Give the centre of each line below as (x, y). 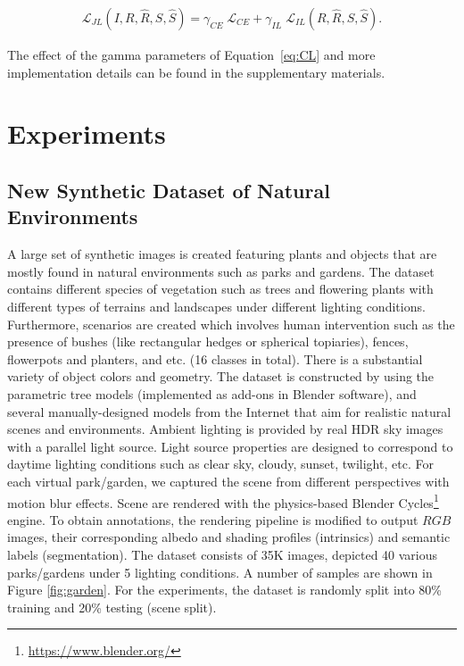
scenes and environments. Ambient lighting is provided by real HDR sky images (225, 429)
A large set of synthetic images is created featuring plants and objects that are (222, 254)
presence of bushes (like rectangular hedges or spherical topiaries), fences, (208, 341)
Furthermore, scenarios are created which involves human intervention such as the (231, 324)
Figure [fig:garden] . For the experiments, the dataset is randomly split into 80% (225, 590)
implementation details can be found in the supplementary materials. (196, 72)
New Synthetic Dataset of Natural (169, 190)
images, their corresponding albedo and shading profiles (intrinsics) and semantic (229, 537)
